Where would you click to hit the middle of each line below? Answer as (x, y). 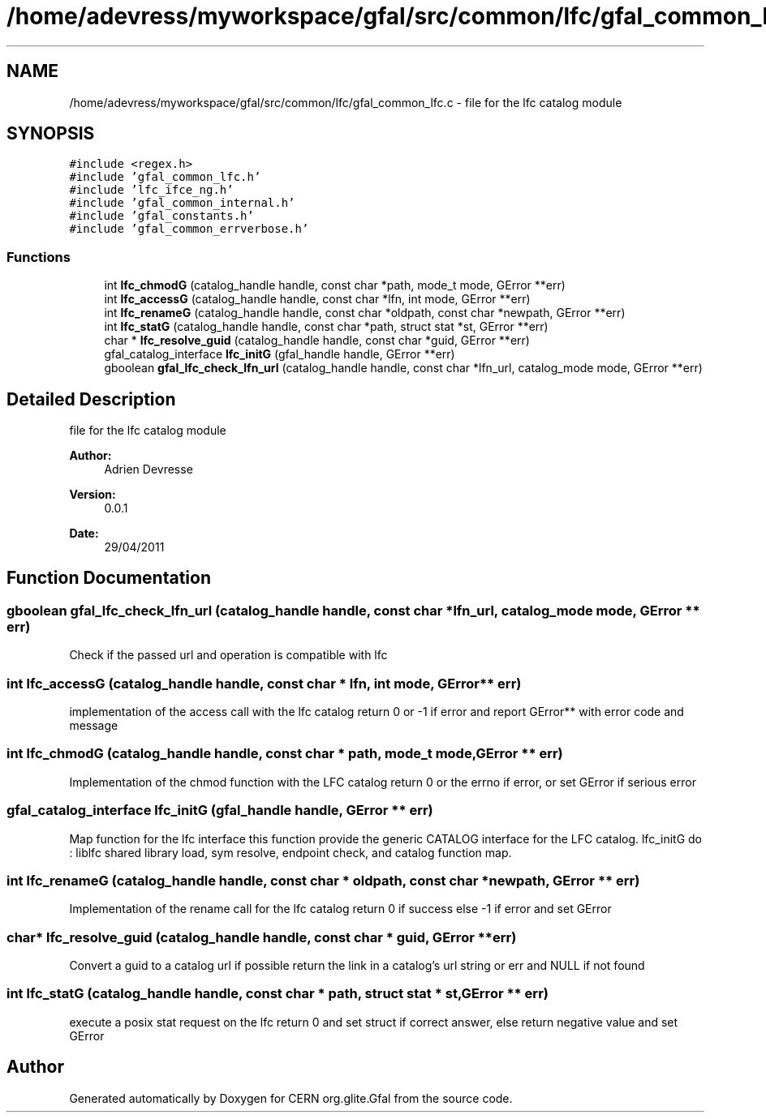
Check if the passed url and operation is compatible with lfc (228, 655)
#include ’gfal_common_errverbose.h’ (189, 229)
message (94, 725)
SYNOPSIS (51, 134)
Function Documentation (109, 578)
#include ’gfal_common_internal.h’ (182, 203)
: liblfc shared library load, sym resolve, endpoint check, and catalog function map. (290, 852)
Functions (39, 257)
